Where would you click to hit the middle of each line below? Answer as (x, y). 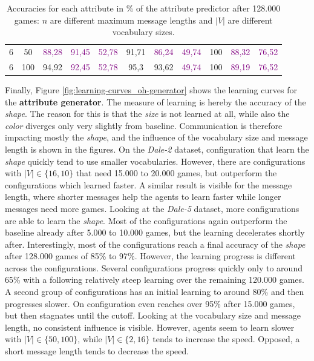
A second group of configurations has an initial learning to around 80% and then (155, 292)
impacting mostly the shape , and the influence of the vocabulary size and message (156, 137)
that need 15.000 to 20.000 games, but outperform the (176, 173)
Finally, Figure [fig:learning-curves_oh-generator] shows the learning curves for (151, 89)
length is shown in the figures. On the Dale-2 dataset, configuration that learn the (157, 149)
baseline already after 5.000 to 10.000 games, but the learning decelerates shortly (155, 232)
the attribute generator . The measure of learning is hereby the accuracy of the (155, 101)
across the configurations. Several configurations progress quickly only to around (154, 267)
